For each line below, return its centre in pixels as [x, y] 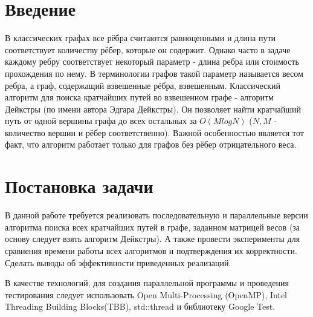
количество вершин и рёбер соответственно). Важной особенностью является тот [154, 132]
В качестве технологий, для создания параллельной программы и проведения [147, 283]
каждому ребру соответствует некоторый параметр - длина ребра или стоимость [152, 61]
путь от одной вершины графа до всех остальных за [101, 121]
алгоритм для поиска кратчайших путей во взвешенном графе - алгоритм [139, 97]
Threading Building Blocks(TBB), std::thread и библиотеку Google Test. [140, 306]
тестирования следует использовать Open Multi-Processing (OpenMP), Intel [146, 294]
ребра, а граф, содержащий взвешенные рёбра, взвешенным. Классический [143, 85]
